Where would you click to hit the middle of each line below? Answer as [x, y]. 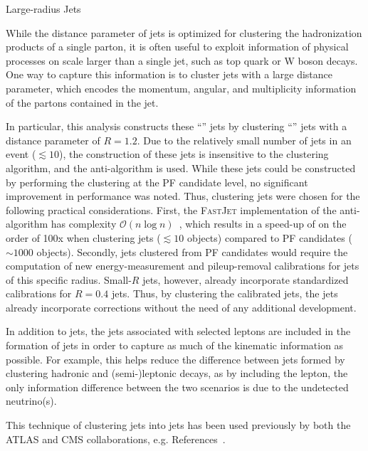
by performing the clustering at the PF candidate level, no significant [157, 182]
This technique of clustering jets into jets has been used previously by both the [178, 425]
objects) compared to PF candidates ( [269, 237]
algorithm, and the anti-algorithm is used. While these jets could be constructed [181, 168]
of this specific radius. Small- [69, 279]
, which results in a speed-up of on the [263, 224]
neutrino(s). [31, 401]
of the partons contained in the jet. [82, 102]
